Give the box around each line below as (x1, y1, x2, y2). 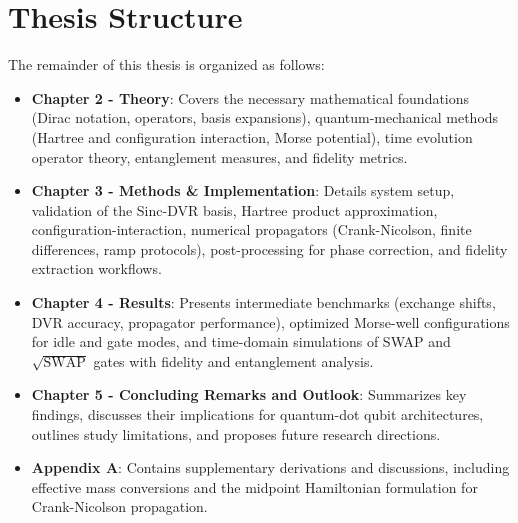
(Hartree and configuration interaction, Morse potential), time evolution (31, 126, 473, 147)
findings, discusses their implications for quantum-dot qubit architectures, (31, 404, 484, 425)
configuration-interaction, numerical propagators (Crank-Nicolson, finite (31, 219, 472, 240)
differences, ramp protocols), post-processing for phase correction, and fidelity (31, 238, 508, 259)
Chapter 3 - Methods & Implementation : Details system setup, (31, 180, 455, 201)
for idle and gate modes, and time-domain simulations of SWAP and (31, 331, 451, 352)
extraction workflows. (31, 258, 162, 279)
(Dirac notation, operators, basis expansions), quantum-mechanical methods (31, 107, 499, 128)
